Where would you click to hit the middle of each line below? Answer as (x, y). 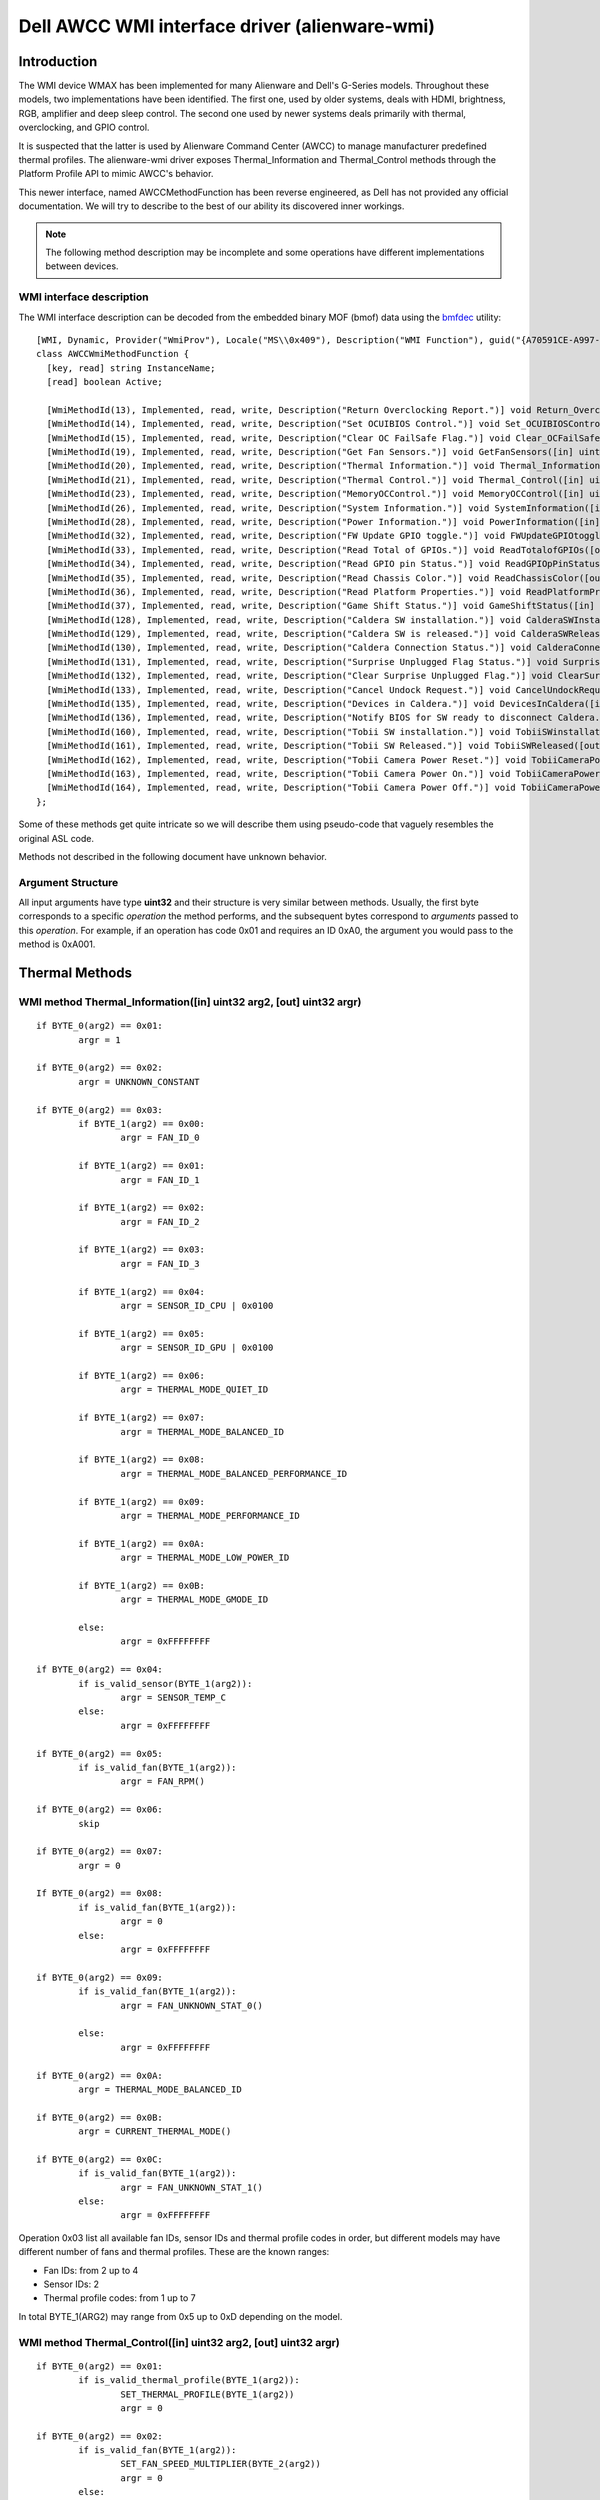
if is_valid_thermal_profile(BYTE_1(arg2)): (189, 2380)
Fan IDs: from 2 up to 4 (91, 2270)
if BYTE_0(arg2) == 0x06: (100, 1809)
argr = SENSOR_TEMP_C (173, 1697)
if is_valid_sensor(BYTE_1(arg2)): (165, 1683)
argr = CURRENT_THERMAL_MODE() (155, 2131)
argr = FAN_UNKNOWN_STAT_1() (192, 2187)
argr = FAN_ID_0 (160, 1138)
